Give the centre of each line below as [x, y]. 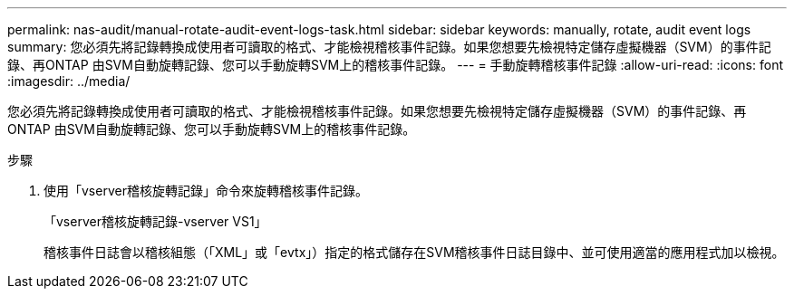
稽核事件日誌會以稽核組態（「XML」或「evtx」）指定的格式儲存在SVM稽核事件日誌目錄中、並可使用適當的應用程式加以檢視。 [414, 252]
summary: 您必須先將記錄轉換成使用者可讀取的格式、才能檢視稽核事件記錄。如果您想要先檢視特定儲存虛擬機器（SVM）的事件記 [389, 47]
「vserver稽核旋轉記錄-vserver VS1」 [155, 221]
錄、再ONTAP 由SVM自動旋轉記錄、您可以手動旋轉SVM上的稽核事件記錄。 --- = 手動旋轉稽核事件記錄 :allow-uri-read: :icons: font [395, 65]
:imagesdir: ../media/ [69, 81]
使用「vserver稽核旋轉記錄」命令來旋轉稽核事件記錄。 [206, 191]
